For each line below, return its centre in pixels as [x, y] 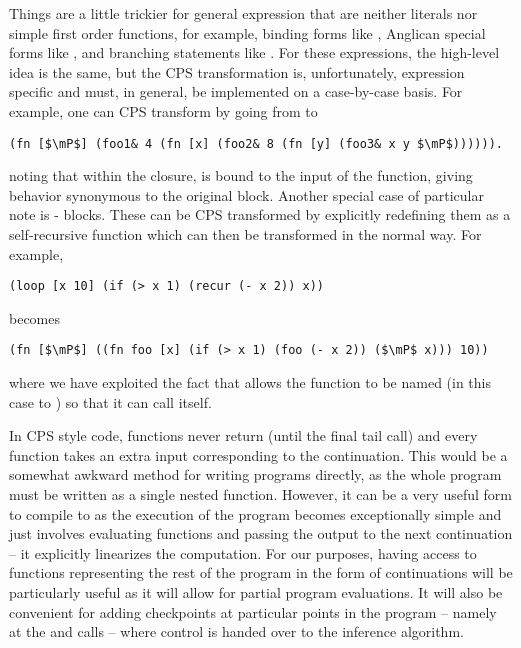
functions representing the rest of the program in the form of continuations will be [261, 572]
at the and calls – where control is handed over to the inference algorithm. [236, 631]
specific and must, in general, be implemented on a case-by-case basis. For [236, 91]
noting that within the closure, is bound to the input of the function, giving [241, 175]
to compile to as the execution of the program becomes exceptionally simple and [255, 513]
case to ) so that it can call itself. [110, 401]
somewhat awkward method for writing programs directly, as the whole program [255, 474]
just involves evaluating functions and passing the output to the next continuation [261, 533]
